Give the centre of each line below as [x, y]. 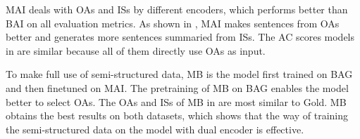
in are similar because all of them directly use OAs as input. [136, 50]
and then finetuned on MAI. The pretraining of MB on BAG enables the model [177, 87]
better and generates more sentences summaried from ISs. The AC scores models [180, 37]
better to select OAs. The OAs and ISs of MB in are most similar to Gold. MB [176, 101]
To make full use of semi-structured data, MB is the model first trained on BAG [179, 74]
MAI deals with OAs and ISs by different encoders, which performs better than [177, 9]
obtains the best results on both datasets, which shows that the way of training [177, 115]
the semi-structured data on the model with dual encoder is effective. [155, 129]
